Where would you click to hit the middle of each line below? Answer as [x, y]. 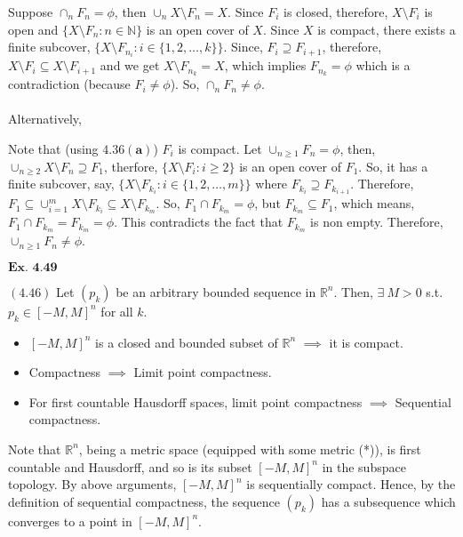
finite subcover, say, [61, 184]
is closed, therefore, [336, 12]
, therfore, [131, 166]
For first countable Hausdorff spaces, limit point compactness [196, 401]
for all [117, 311]
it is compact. [366, 342]
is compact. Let [220, 148]
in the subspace [364, 466]
